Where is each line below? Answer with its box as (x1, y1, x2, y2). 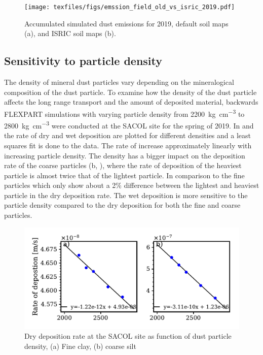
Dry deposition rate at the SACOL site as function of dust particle (24, 331, 232, 341)
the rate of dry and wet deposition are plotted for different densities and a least (4, 130, 251, 141)
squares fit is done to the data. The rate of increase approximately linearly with (4, 140, 252, 150)
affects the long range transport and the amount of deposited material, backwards (4, 96, 258, 107)
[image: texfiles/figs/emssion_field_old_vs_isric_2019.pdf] (24, 4, 235, 11)
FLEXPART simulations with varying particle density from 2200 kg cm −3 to (4, 107, 245, 119)
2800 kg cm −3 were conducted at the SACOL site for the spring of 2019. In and (4, 119, 254, 131)
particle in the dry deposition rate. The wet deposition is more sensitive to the (4, 189, 248, 200)
